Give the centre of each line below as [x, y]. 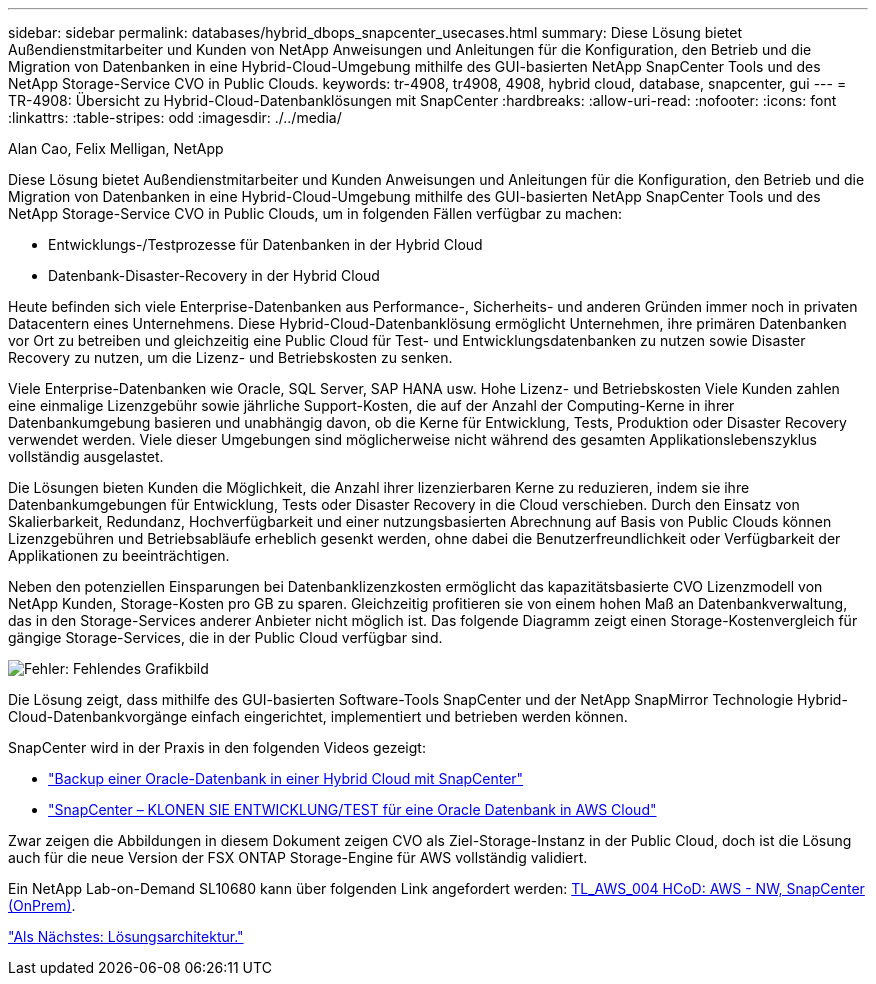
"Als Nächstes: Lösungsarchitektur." [126, 936]
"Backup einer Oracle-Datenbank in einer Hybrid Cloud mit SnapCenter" [286, 778]
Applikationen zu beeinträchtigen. [119, 555]
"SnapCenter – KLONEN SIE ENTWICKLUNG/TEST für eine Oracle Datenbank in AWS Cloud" [352, 809]
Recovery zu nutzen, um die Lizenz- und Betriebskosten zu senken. [230, 357]
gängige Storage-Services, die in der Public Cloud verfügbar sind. [225, 637]
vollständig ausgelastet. [86, 456]
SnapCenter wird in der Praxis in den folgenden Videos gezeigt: [217, 747]
